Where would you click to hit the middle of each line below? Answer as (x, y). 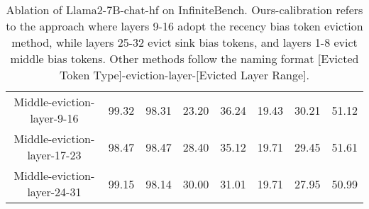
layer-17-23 (54, 155)
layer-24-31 (54, 192)
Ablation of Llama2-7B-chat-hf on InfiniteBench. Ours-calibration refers (184, 10)
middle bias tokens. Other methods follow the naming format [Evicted (184, 58)
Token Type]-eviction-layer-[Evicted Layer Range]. (184, 75)
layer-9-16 (54, 118)
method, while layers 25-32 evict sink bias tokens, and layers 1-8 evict (184, 42)
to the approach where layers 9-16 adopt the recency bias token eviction (184, 26)
